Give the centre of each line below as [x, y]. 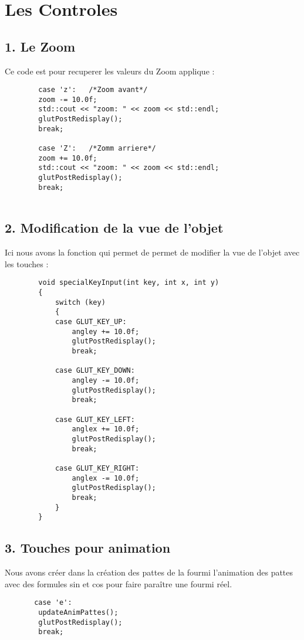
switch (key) [80, 302]
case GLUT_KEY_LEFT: [95, 419]
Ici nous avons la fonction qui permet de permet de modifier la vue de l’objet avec [152, 252]
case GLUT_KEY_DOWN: [95, 371]
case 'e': [53, 603]
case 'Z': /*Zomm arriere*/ [97, 149]
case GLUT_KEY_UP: [91, 322]
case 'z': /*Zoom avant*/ [93, 90]
